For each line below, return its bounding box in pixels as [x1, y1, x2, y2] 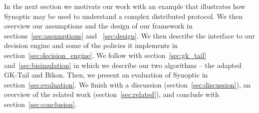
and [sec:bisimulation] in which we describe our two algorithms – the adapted [4, 59, 242, 70]
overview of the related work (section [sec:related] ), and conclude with [4, 89, 219, 99]
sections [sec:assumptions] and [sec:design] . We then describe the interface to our [4, 30, 255, 40]
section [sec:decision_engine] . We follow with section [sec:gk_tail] [4, 49, 207, 60]
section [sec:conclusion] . [4, 98, 77, 109]
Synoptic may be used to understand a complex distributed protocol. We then [4, 10, 243, 21]
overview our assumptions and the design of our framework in [4, 20, 193, 31]
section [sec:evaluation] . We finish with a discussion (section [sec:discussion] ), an [4, 79, 251, 89]
